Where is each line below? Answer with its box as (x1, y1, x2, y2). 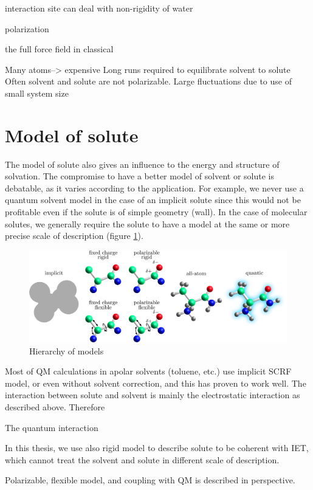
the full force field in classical (5, 43, 114, 55)
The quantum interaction (5, 421, 98, 433)
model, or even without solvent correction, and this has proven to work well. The (5, 376, 306, 389)
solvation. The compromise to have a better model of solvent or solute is (5, 170, 275, 182)
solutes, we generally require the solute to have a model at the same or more (5, 217, 290, 230)
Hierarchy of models (29, 344, 104, 357)
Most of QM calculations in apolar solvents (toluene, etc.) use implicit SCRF (5, 365, 292, 378)
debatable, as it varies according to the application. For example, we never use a (5, 181, 304, 194)
